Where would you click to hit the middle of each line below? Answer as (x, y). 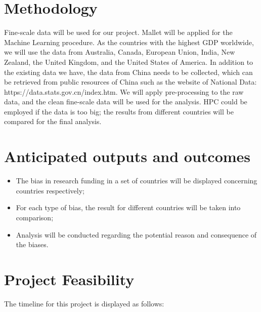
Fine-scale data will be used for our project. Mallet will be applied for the (118, 32)
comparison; (35, 217)
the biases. (32, 244)
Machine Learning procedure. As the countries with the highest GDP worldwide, (129, 42)
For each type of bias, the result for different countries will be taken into (128, 207)
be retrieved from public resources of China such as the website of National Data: (130, 82)
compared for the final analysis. (53, 121)
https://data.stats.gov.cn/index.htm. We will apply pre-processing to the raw (124, 91)
